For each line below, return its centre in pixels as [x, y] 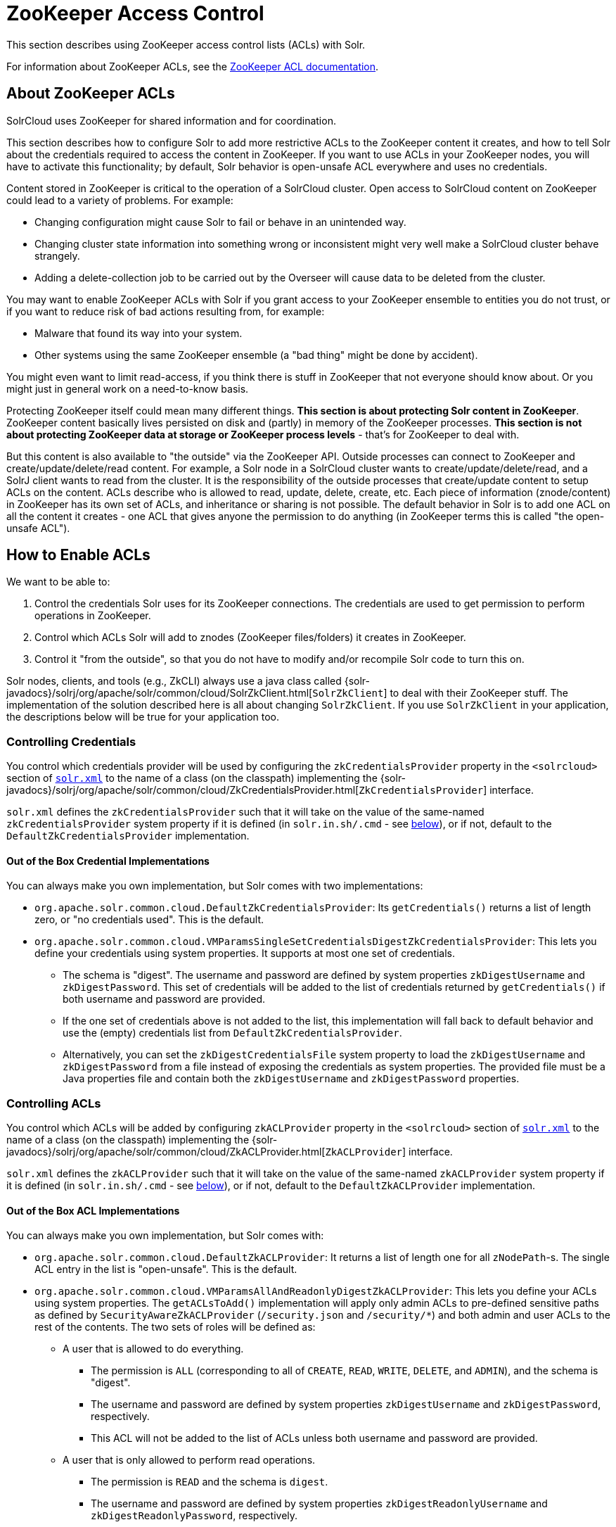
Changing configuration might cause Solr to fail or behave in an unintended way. [220, 222]
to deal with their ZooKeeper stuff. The [479, 693]
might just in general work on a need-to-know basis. [128, 388]
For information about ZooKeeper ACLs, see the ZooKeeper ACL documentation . [193, 66]
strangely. [57, 255]
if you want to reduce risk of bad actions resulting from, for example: [166, 311]
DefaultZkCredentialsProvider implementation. [128, 836]
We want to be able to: [58, 582]
